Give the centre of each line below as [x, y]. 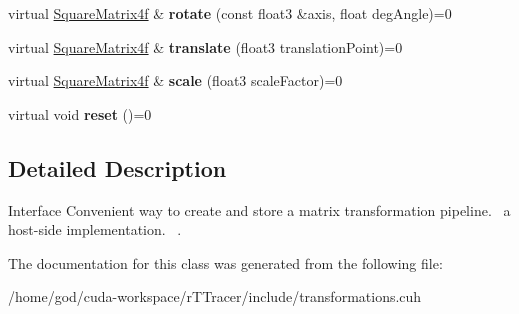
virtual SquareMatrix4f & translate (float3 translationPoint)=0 [205, 46]
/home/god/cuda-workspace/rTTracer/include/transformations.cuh [215, 296]
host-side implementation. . [95, 229]
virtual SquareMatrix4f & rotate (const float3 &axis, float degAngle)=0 [230, 13]
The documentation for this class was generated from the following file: [225, 262]
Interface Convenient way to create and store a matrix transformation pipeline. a [259, 209]
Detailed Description [117, 167]
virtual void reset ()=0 [80, 113]
